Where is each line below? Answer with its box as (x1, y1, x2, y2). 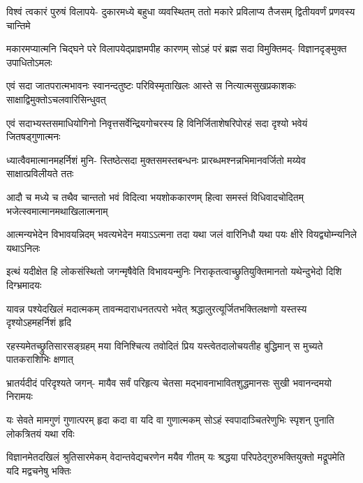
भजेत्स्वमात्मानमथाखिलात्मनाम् (6, 203, 108, 218)
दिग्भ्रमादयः (6, 277, 42, 292)
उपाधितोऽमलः (6, 54, 52, 69)
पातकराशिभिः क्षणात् (6, 352, 73, 366)
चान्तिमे (6, 17, 31, 32)
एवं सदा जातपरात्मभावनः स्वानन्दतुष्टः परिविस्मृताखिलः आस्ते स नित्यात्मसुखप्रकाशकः (6, 78, 296, 93)
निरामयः (6, 389, 33, 403)
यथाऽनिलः (6, 240, 40, 255)
